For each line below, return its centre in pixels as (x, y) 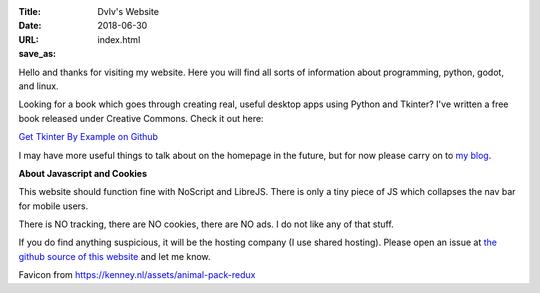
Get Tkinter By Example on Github (88, 137)
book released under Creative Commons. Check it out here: (141, 118)
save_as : (37, 54)
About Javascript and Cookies (82, 173)
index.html (119, 39)
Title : (30, 11)
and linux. (38, 86)
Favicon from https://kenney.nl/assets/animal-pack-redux (137, 275)
